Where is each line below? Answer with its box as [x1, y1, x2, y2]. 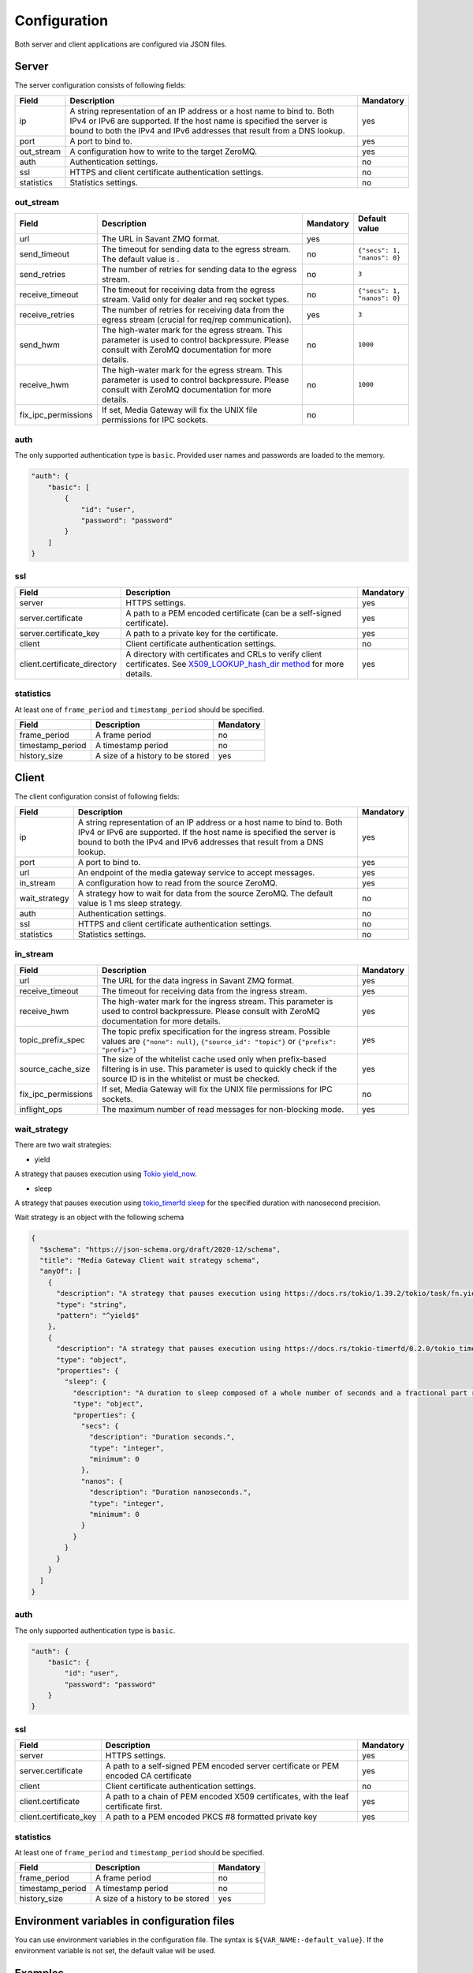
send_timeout [19, 249, 70, 260]
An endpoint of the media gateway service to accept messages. [77, 867, 315, 878]
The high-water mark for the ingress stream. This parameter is [101, 995, 333, 1006]
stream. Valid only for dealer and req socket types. [101, 294, 289, 305]
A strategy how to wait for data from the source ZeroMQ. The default [77, 888, 333, 899]
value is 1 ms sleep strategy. [77, 897, 183, 908]
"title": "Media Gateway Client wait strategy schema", [39, 1256, 260, 1265]
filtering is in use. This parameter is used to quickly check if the [101, 1063, 337, 1074]
